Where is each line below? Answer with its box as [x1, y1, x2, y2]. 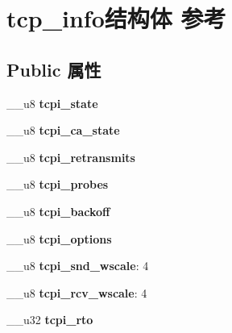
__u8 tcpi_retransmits [6, 148, 135, 165]
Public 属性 [6, 56, 101, 81]
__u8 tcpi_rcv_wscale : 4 [6, 284, 147, 301]
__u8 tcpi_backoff [6, 202, 110, 219]
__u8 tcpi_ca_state [6, 122, 120, 139]
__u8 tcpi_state [6, 94, 98, 111]
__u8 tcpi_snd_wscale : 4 [6, 257, 149, 274]
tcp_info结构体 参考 [6, 2, 226, 35]
